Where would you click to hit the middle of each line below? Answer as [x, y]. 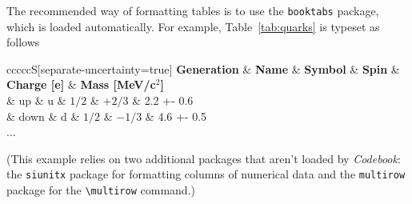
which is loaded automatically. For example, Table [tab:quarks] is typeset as [193, 26]
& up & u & [36, 100]
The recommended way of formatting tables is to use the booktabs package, [193, 10]
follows [23, 42]
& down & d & [43, 116]
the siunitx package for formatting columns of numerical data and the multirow [206, 174]
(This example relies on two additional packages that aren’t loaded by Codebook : [204, 158]
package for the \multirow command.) [101, 190]
